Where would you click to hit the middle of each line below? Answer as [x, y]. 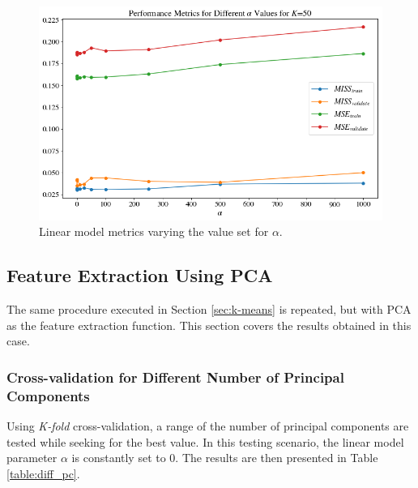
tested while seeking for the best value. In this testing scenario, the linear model [205, 441]
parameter [32, 458]
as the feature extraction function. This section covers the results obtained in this [209, 325]
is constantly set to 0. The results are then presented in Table [225, 458]
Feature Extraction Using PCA [140, 275]
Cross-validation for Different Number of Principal [175, 377]
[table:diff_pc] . [43, 473]
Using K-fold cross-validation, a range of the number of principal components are [208, 426]
